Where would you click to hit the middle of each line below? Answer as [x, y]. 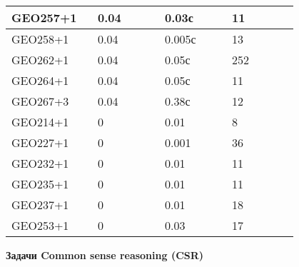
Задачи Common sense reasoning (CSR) [105, 255]
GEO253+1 [40, 225]
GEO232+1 [40, 163]
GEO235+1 [40, 184]
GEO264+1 [40, 80]
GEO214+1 [40, 122]
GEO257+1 [44, 17]
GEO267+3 [40, 101]
